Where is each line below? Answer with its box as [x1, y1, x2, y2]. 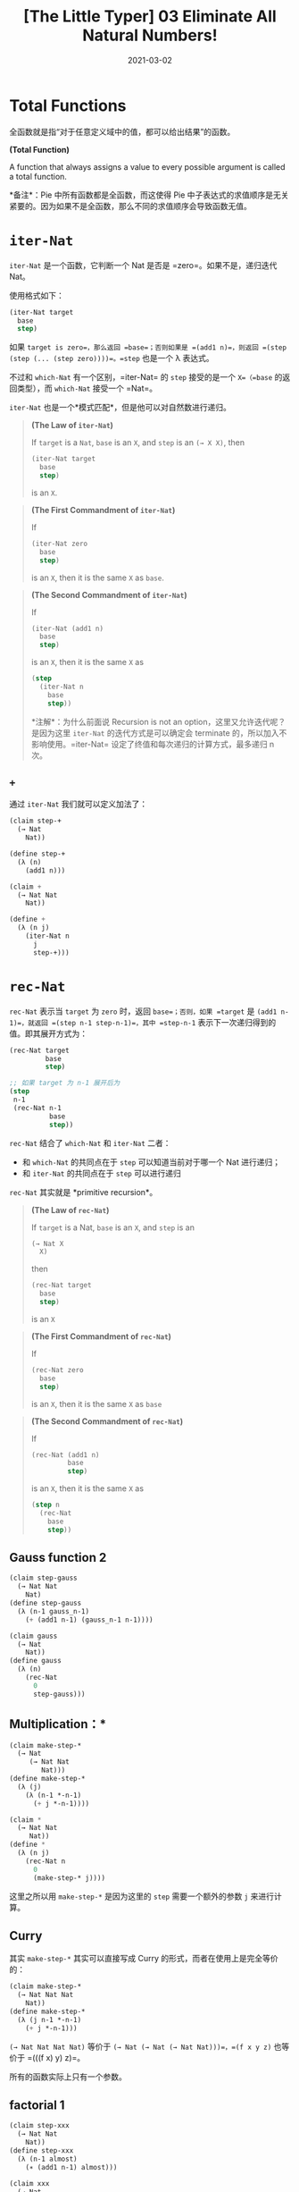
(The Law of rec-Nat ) [30, 1204, 110, 1215]
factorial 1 [9, 2097, 65, 2112]
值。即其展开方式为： [9, 1028, 87, 1039]
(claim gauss [9, 1631, 58, 1640]
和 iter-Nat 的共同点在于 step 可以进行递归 [21, 1168, 181, 1178]
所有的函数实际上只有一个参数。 [9, 2071, 127, 2082]
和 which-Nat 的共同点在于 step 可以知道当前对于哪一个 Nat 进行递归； [21, 1156, 281, 1168]
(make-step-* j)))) [32, 1873, 105, 1883]
